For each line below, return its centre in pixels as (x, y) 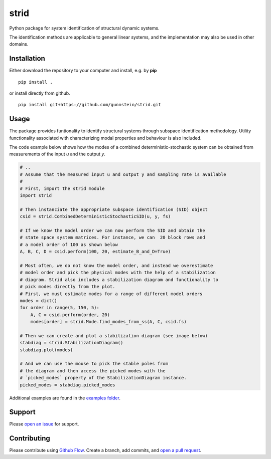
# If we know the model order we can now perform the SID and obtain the (112, 230)
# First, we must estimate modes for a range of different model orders (111, 294)
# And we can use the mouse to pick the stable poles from (94, 364)
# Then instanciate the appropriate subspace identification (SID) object (114, 209)
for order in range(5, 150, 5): (60, 308)
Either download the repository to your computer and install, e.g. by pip (83, 71)
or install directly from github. (40, 93)
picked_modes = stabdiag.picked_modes (67, 385)
